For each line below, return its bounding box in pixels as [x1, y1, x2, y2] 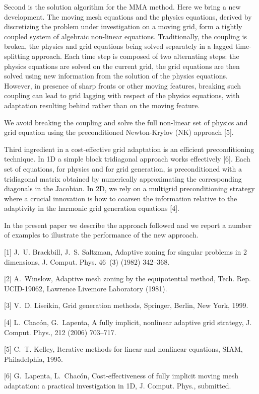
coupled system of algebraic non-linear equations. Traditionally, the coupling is [4, 31, 247, 41]
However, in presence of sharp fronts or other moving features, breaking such [4, 80, 241, 91]
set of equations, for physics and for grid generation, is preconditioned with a [4, 163, 242, 174]
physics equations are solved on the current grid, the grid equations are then [4, 60, 240, 71]
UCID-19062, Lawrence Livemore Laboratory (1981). [4, 283, 167, 293]
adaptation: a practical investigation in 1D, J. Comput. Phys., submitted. [4, 380, 231, 390]
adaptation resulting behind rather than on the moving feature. [4, 100, 200, 110]
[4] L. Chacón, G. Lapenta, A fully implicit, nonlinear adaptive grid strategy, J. [4, 317, 252, 328]
